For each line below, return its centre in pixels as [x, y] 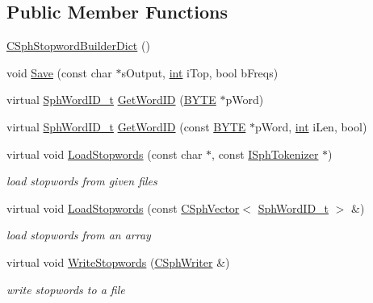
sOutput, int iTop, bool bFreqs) [200, 72]
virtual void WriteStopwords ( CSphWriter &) [118, 261]
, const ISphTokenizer [265, 154]
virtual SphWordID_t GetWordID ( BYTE [111, 100]
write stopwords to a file [66, 289]
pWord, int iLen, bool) [311, 126]
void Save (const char [59, 72]
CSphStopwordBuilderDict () [78, 46]
